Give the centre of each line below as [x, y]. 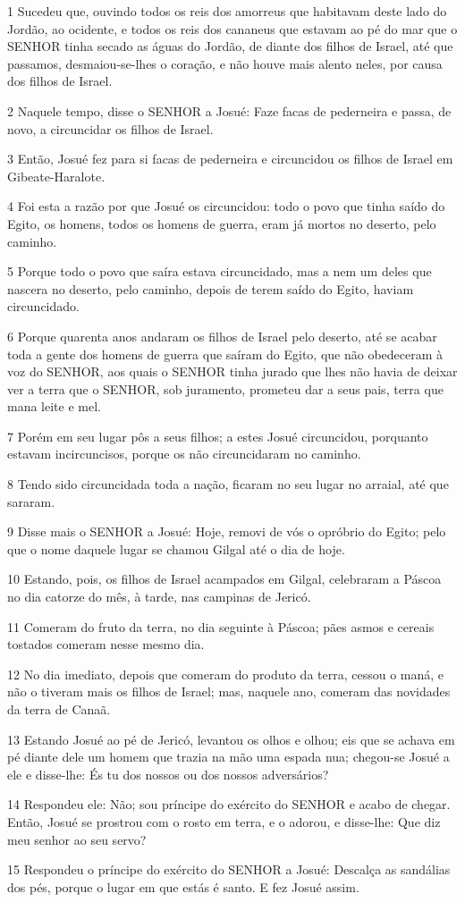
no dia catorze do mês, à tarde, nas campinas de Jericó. [159, 597]
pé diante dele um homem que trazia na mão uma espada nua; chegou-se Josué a [228, 757]
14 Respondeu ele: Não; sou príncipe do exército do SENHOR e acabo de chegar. [229, 804]
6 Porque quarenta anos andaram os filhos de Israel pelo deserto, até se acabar [222, 336]
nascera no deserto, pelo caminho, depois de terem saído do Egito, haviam [211, 288]
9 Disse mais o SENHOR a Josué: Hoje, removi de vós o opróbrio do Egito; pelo [227, 531]
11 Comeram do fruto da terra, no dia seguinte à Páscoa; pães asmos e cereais [221, 626]
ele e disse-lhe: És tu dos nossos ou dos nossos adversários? [168, 774]
